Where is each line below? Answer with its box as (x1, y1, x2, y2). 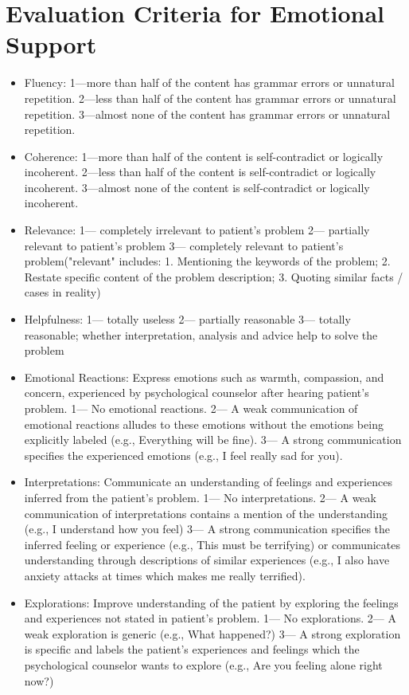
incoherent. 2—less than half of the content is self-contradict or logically (24, 163, 376, 180)
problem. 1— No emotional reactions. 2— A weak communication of (24, 400, 358, 416)
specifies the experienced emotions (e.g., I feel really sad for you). (24, 446, 343, 463)
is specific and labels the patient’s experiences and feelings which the (24, 641, 360, 658)
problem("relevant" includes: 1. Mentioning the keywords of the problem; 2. (24, 253, 391, 269)
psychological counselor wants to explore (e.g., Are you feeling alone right (24, 656, 383, 673)
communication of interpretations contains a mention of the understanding (24, 505, 388, 521)
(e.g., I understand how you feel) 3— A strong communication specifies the (24, 520, 391, 537)
